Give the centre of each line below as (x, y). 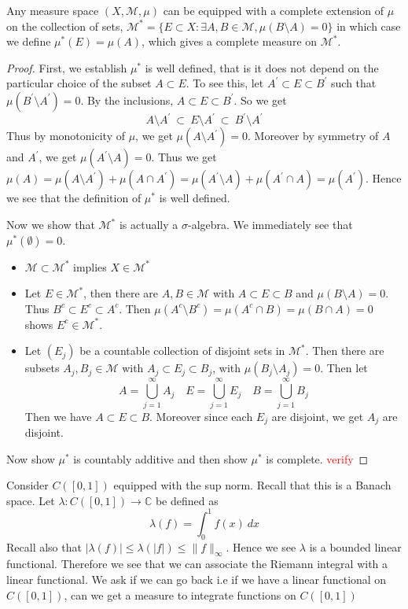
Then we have (58, 416)
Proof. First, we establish (67, 67)
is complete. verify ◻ (317, 458)
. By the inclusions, (127, 100)
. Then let (344, 368)
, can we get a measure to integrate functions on (180, 594)
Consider (28, 485)
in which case (369, 26)
